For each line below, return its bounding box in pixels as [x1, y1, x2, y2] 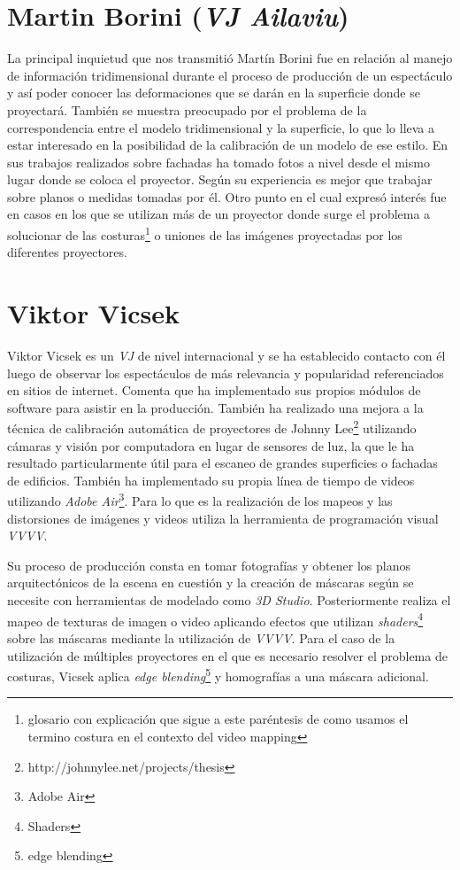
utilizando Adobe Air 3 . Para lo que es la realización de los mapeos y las [7, 489, 393, 510]
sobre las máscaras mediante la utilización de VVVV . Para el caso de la [7, 628, 395, 647]
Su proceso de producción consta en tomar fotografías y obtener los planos [7, 555, 410, 574]
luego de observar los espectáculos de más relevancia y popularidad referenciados [7, 363, 444, 382]
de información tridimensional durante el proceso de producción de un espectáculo [7, 66, 453, 84]
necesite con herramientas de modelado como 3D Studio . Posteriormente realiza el [7, 591, 451, 610]
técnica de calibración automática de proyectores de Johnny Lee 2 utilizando [7, 416, 417, 438]
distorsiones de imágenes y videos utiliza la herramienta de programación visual [7, 509, 439, 527]
